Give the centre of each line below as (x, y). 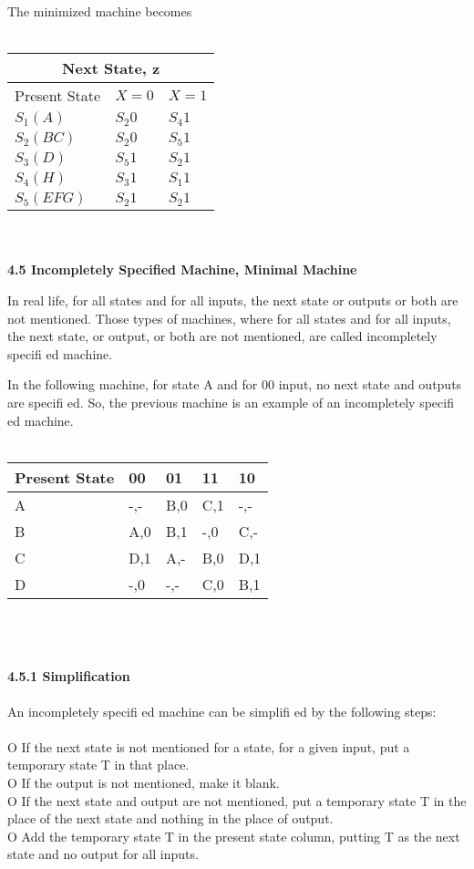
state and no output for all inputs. (103, 854)
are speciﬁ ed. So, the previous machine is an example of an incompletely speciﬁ (231, 402)
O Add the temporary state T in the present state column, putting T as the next (234, 836)
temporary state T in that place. (98, 765)
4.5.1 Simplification (69, 675)
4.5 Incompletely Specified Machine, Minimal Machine (182, 269)
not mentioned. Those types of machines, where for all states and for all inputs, (229, 318)
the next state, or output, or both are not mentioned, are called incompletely (222, 336)
